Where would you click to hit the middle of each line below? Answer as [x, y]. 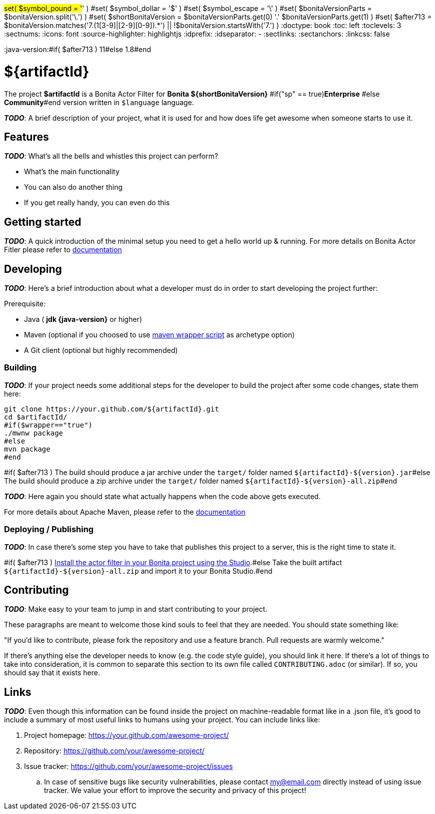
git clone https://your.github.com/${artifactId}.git [111, 409]
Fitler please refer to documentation [63, 250]
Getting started [43, 222]
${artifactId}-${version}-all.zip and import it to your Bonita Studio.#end [138, 571]
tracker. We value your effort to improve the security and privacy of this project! [175, 790]
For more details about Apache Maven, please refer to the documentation [125, 512]
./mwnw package [34, 433]
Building [20, 368]
